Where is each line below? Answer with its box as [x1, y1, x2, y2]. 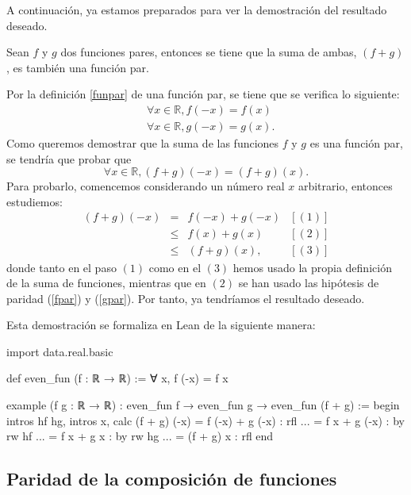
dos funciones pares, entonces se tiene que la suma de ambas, [60, 44, 357, 60]
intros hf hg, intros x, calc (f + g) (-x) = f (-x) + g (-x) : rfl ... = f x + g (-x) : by [6, 412, 405, 428]
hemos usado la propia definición [232, 259, 392, 275]
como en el [148, 259, 202, 275]
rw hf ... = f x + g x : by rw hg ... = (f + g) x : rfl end [6, 428, 274, 444]
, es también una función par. [6, 59, 149, 75]
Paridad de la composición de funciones [6, 466, 337, 491]
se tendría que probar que [6, 150, 132, 167]
